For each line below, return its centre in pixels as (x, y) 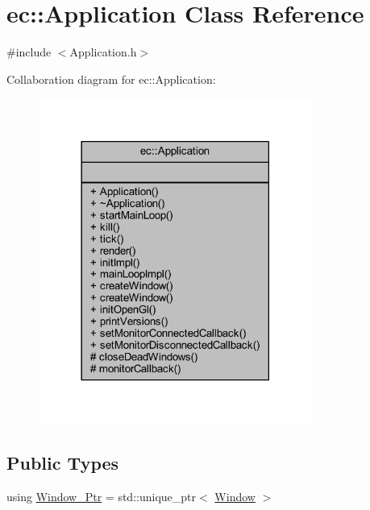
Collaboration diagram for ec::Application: (111, 79)
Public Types (63, 463)
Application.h (103, 52)
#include (29, 52)
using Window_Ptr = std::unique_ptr (102, 496)
